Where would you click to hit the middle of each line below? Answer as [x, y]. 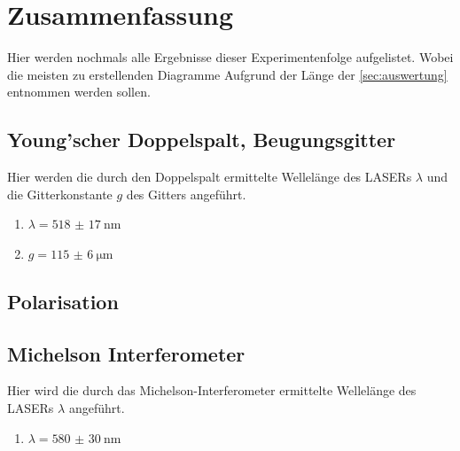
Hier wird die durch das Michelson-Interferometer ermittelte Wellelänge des [212, 390]
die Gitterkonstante [60, 194]
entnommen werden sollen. [79, 92]
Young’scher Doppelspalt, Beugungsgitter [202, 140]
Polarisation [63, 301]
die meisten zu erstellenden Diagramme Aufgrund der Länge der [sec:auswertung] [227, 74]
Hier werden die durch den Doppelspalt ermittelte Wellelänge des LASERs [210, 177]
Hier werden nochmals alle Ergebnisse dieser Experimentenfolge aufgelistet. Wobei [230, 57]
